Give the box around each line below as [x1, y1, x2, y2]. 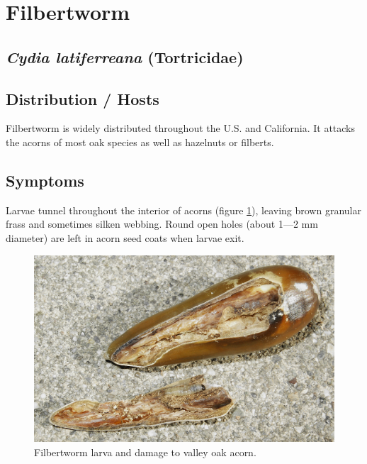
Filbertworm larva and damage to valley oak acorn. [34, 444, 256, 459]
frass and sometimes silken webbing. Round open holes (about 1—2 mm [6, 216, 318, 231]
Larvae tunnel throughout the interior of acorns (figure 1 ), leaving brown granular [6, 202, 361, 217]
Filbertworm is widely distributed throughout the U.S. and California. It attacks [6, 121, 356, 136]
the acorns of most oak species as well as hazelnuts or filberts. [6, 134, 274, 149]
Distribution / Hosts [6, 87, 159, 109]
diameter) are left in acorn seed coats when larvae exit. [6, 230, 244, 245]
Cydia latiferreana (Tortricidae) [6, 45, 244, 67]
